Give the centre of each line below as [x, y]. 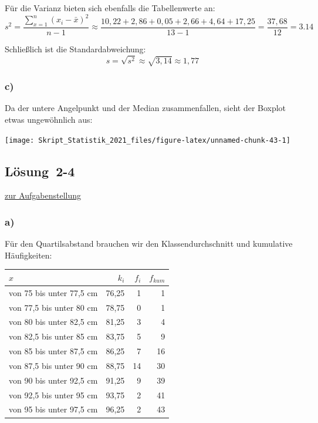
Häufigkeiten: [28, 255]
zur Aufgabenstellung [43, 195]
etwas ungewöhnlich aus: [49, 119]
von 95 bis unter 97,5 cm [53, 409]
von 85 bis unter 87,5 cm [53, 351]
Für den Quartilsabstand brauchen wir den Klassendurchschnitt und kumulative [149, 244]
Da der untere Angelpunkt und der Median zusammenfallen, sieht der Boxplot [146, 108]
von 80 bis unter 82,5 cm [53, 322]
